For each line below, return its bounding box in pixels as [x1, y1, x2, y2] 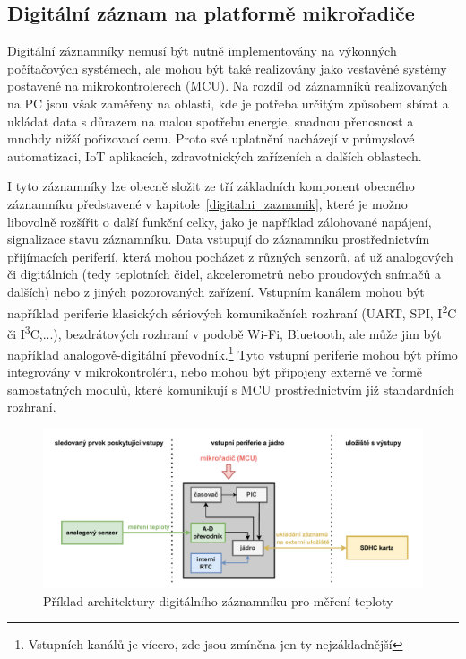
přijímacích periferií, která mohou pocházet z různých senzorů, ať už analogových [7, 247, 453, 265]
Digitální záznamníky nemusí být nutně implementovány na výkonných [7, 41, 397, 60]
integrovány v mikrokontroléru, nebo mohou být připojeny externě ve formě [7, 362, 423, 381]
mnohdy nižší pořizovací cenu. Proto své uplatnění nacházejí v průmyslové [7, 129, 415, 148]
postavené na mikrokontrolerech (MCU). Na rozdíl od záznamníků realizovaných [7, 76, 448, 95]
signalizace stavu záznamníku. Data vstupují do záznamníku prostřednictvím [7, 230, 430, 248]
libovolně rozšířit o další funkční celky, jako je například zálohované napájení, [7, 212, 432, 230]
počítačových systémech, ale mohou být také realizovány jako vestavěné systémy [7, 58, 447, 77]
